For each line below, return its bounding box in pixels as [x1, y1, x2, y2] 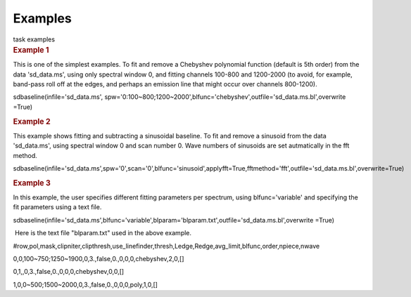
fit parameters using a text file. [13, 203, 102, 211]
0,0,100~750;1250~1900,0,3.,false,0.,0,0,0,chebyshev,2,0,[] [13, 254, 184, 263]
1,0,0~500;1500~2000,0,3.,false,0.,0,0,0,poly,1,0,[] [13, 280, 158, 289]
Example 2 [13, 117, 51, 126]
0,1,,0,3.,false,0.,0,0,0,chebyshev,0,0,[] [13, 268, 125, 276]
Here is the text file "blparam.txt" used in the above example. [14, 229, 192, 237]
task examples [13, 35, 56, 44]
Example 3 [13, 178, 51, 187]
